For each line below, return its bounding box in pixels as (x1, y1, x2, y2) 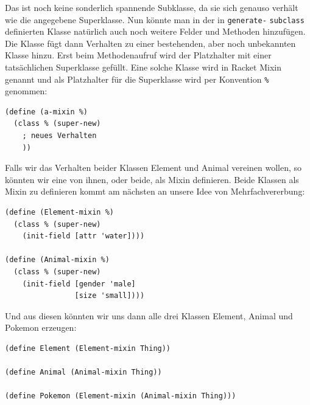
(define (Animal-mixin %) (5, 255, 110, 265)
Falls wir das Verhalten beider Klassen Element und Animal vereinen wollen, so (5, 161, 302, 174)
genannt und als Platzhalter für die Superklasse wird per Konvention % (5, 72, 269, 85)
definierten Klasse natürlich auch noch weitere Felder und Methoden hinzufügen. (5, 25, 306, 38)
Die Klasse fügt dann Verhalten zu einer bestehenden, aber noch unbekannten (5, 36, 296, 49)
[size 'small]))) (74, 291, 145, 300)
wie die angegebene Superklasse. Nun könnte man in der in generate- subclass (5, 13, 305, 26)
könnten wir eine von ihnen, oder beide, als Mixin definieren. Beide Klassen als (5, 173, 299, 185)
